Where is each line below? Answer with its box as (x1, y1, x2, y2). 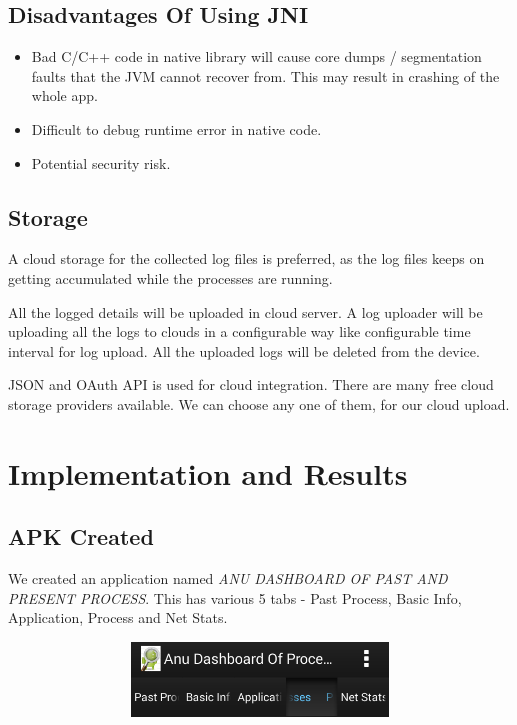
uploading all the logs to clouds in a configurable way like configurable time (8, 321, 471, 342)
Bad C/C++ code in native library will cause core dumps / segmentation (31, 46, 482, 67)
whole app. (31, 85, 98, 106)
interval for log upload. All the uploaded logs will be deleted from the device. (8, 340, 480, 361)
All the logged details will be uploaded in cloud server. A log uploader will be (8, 301, 483, 322)
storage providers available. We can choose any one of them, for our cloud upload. (8, 393, 510, 414)
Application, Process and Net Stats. (8, 607, 228, 628)
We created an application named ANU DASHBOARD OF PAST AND (8, 568, 448, 589)
